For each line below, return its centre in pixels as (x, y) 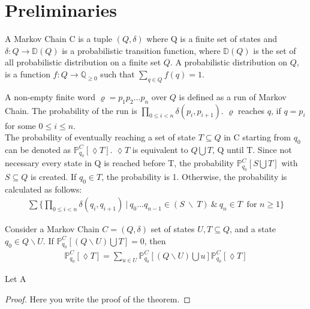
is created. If (53, 176)
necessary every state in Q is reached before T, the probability (119, 163)
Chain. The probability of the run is (71, 110)
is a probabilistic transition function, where (141, 50)
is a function (28, 73)
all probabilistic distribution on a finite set (83, 62)
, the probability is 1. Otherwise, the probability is (194, 176)
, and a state (253, 229)
